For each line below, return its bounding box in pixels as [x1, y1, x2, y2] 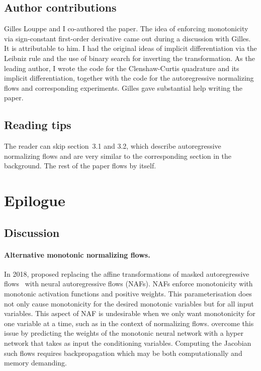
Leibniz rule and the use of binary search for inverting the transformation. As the [4, 52, 255, 63]
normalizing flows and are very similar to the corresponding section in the [4, 150, 232, 161]
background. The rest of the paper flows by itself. [4, 160, 156, 171]
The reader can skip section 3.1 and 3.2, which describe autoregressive [4, 141, 221, 151]
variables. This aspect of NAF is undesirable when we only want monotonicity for [4, 308, 255, 319]
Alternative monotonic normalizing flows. [4, 249, 150, 260]
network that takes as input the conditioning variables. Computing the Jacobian [4, 338, 251, 348]
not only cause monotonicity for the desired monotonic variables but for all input [4, 298, 254, 308]
